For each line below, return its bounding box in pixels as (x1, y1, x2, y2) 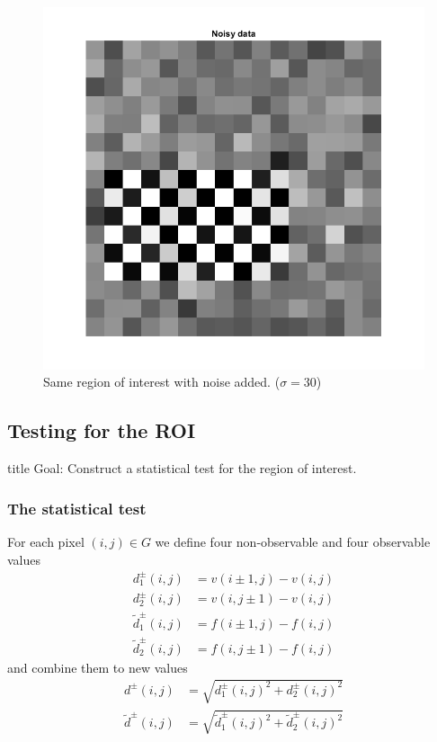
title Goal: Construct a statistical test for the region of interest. (7, 459, 357, 478)
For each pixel (7, 532, 85, 551)
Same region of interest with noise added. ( (43, 372, 281, 391)
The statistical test (7, 496, 147, 519)
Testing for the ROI (7, 416, 196, 444)
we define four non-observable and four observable (155, 532, 431, 551)
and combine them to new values (7, 657, 188, 676)
